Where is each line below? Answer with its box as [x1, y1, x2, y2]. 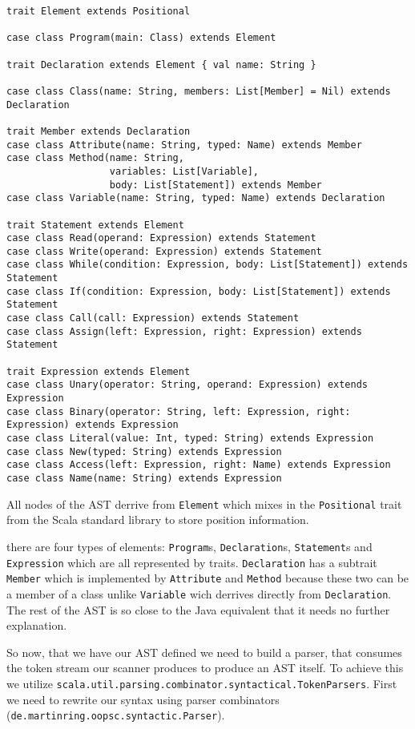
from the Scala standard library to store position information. [6, 511, 309, 528]
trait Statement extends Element [6, 219, 184, 231]
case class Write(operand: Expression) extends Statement [6, 245, 322, 257]
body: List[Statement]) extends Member [109, 179, 322, 191]
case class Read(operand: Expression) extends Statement [6, 232, 316, 244]
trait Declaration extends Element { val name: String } [6, 58, 316, 70]
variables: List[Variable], [109, 165, 259, 177]
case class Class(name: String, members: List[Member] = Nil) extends [6, 85, 391, 97]
